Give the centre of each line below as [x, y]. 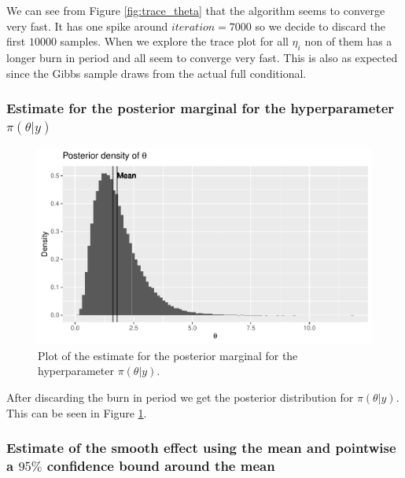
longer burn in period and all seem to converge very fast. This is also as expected [202, 57]
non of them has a [348, 41]
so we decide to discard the [320, 26]
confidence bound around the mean [161, 466]
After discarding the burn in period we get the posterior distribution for [180, 397]
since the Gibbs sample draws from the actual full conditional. [156, 73]
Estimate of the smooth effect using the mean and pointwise [201, 448]
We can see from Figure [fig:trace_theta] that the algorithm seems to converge [196, 10]
